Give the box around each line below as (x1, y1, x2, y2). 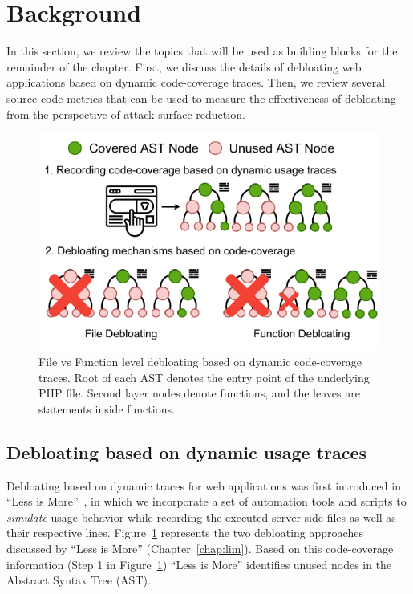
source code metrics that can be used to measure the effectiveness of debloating (6, 89, 396, 106)
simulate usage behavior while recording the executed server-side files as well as (6, 508, 396, 525)
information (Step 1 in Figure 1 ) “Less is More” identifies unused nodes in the (6, 555, 392, 572)
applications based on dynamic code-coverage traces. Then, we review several (6, 74, 386, 91)
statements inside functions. (38, 400, 175, 417)
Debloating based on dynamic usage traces (6, 439, 367, 464)
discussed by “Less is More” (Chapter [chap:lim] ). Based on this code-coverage (6, 540, 394, 556)
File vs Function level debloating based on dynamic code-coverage (38, 353, 362, 370)
